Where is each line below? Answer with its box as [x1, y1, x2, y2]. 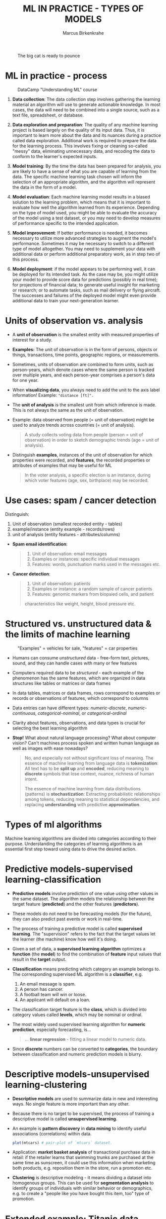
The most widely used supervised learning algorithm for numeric [12, 1021, 146, 1027]
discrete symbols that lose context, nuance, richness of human [24, 770, 154, 776]
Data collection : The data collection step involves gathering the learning [12, 96, 161, 102]
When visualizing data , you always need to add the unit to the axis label [12, 386, 160, 393]
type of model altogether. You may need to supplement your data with [12, 246, 156, 252]
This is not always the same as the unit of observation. [12, 407, 124, 413]
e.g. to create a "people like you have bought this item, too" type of [12, 1191, 150, 1197]
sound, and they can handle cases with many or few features [12, 660, 137, 666]
